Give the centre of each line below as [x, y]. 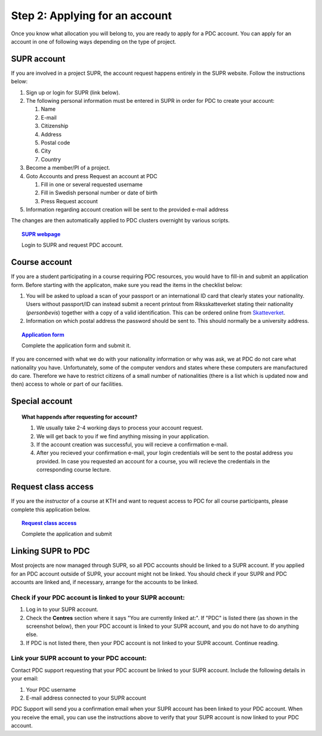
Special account [42, 401]
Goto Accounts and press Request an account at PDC [92, 176]
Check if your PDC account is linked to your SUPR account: [98, 597]
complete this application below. [51, 509]
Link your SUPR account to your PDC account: [79, 658]
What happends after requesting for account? [80, 417]
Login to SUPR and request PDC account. [72, 245]
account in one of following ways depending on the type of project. [94, 41]
